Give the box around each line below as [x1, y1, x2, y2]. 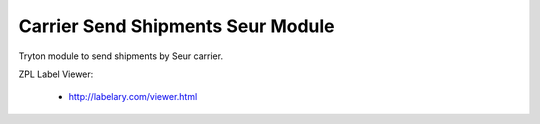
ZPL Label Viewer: [18, 68, 94, 80]
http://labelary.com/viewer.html [68, 91, 198, 103]
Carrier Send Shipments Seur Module [18, 15, 335, 37]
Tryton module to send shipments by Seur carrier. [18, 50, 224, 62]
